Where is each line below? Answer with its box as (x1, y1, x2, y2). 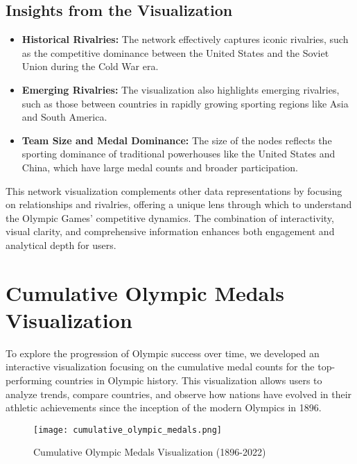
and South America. (21, 110, 107, 124)
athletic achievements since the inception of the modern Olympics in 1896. (6, 400, 322, 415)
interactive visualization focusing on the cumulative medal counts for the (6, 359, 315, 374)
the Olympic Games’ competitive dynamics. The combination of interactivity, (6, 210, 334, 225)
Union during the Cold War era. (21, 59, 159, 74)
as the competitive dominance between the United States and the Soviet (21, 45, 329, 60)
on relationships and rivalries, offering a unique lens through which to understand (6, 197, 352, 212)
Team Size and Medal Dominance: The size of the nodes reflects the (21, 132, 332, 147)
